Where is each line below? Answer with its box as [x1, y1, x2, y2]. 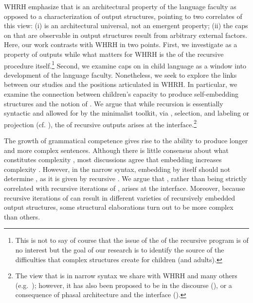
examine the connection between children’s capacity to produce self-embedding [4, 89, 239, 99]
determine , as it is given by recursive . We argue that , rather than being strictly [4, 173, 247, 184]
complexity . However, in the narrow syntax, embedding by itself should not [4, 164, 231, 174]
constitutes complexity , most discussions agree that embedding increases [4, 154, 222, 165]
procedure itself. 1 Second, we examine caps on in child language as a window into [4, 59, 247, 70]
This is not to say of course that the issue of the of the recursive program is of [15, 235, 249, 245]
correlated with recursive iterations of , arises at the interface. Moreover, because [4, 183, 245, 193]
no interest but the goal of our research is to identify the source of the [15, 244, 224, 254]
